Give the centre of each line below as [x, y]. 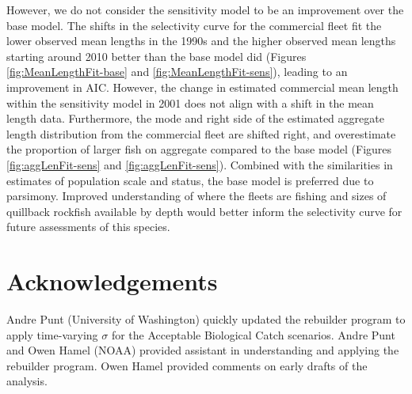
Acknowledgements [112, 281]
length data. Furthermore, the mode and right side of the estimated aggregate [195, 118]
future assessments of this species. [88, 227]
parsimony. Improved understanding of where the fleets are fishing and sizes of [196, 196]
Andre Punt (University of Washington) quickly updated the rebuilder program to [206, 319]
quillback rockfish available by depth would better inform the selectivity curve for [204, 211]
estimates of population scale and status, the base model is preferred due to [190, 180]
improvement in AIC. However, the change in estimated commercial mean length [202, 87]
